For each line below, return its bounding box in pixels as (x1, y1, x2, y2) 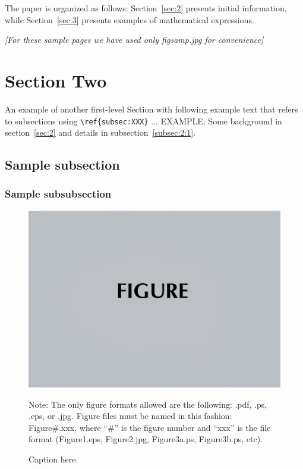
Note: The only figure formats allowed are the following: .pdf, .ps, (29, 398, 267, 410)
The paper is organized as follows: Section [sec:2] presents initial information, (5, 2, 287, 14)
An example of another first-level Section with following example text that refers (5, 102, 298, 115)
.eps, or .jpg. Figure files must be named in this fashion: (29, 409, 232, 422)
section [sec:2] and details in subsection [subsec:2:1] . (5, 126, 196, 139)
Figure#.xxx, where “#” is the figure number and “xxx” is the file (29, 421, 271, 433)
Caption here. (29, 452, 78, 465)
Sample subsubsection (5, 186, 112, 201)
